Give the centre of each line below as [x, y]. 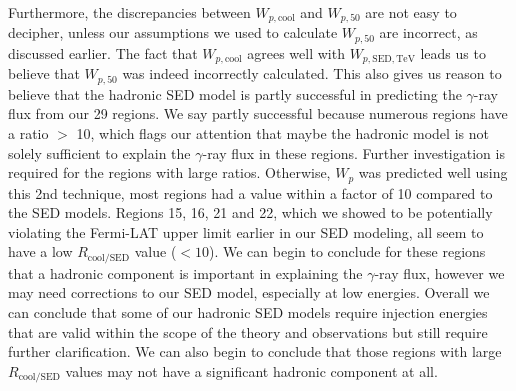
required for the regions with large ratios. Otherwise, [169, 172]
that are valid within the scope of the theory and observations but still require [248, 331]
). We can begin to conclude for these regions [347, 251]
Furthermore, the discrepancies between [129, 12]
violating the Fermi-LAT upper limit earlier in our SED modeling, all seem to [246, 231]
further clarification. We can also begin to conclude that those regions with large [255, 351]
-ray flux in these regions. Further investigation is [353, 152]
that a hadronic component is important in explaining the [185, 272]
